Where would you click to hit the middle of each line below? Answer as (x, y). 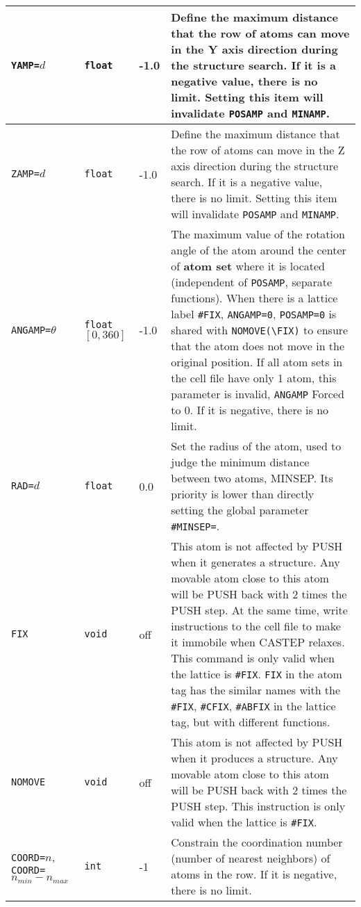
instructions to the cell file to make (256, 626)
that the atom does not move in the (258, 346)
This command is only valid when (253, 658)
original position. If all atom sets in (257, 362)
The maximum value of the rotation (258, 234)
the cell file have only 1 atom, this (254, 378)
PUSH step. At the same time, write (259, 610)
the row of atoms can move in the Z (258, 150)
